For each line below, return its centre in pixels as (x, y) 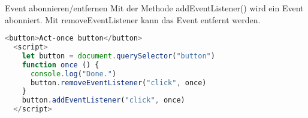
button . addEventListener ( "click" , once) (103, 100)
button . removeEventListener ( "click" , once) (118, 83)
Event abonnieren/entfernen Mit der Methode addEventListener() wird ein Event (154, 8)
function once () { (61, 65)
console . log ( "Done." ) (73, 74)
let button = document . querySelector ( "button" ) (118, 56)
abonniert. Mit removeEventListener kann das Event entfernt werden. (133, 19)
